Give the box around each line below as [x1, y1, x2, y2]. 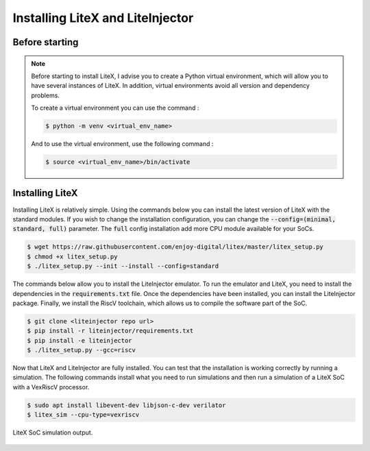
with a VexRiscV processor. [12, 382, 90, 391]
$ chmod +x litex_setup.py [27, 252, 118, 260]
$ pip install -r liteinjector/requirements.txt [27, 327, 194, 335]
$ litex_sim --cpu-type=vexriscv [27, 411, 140, 419]
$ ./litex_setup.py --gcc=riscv [27, 346, 136, 354]
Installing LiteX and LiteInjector [12, 10, 194, 25]
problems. [31, 91, 60, 99]
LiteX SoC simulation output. [12, 428, 93, 437]
